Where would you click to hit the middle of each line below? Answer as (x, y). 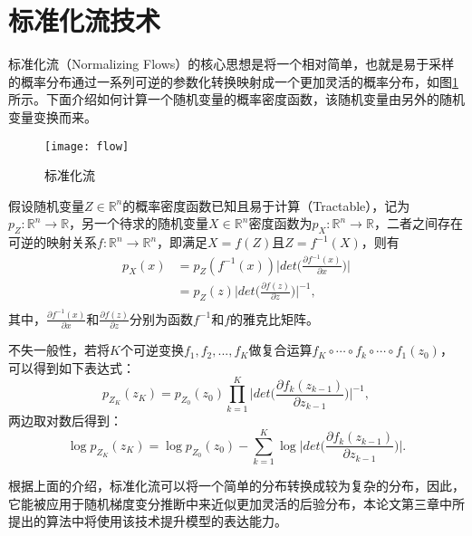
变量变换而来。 (53, 116)
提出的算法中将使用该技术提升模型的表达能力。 (148, 521)
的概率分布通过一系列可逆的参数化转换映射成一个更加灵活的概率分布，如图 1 (233, 81)
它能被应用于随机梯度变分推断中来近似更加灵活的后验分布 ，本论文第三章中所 (236, 503)
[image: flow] (87, 146)
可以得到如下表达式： (72, 367)
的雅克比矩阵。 (275, 318)
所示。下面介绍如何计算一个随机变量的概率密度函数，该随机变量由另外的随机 (236, 99)
